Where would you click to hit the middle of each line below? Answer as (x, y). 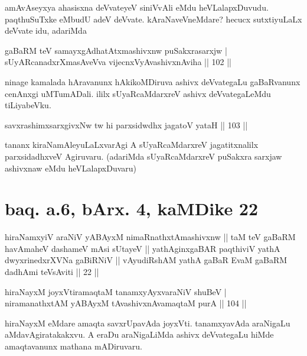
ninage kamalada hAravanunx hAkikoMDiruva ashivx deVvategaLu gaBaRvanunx (153, 81)
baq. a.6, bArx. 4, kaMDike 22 (132, 208)
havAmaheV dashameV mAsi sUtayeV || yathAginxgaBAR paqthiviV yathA (143, 248)
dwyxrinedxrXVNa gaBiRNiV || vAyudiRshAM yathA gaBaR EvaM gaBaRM (146, 260)
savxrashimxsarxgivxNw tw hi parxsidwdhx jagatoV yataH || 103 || (126, 124)
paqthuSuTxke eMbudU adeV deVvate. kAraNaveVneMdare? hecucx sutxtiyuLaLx (153, 19)
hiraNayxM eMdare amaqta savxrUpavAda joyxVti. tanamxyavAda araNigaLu (148, 323)
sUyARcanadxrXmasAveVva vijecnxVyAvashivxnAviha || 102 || (118, 62)
